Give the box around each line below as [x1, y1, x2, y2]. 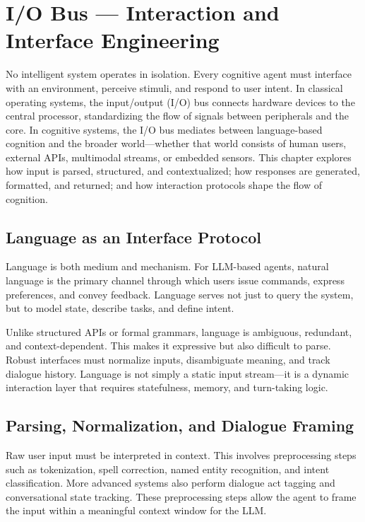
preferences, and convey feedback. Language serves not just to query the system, [6, 286, 354, 301]
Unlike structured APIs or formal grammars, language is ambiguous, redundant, [6, 324, 352, 339]
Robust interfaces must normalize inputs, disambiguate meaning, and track [6, 352, 330, 367]
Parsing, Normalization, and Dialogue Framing [6, 414, 354, 436]
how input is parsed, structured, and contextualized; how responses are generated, [6, 163, 360, 178]
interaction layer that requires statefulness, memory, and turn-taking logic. [6, 380, 328, 395]
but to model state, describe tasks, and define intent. [6, 301, 234, 315]
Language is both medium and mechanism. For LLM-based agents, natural [6, 259, 329, 274]
